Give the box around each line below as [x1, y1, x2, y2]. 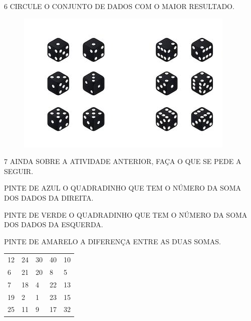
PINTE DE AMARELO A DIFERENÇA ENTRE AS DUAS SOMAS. [4, 236, 221, 246]
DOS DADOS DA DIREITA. [4, 192, 94, 203]
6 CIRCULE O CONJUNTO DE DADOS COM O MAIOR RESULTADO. [4, 1, 234, 11]
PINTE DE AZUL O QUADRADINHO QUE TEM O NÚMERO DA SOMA [4, 183, 241, 193]
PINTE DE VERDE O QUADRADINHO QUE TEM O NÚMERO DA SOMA [4, 209, 247, 220]
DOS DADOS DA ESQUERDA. [4, 219, 103, 230]
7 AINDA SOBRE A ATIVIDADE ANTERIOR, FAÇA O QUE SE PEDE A [4, 156, 241, 167]
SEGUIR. [4, 166, 34, 176]
